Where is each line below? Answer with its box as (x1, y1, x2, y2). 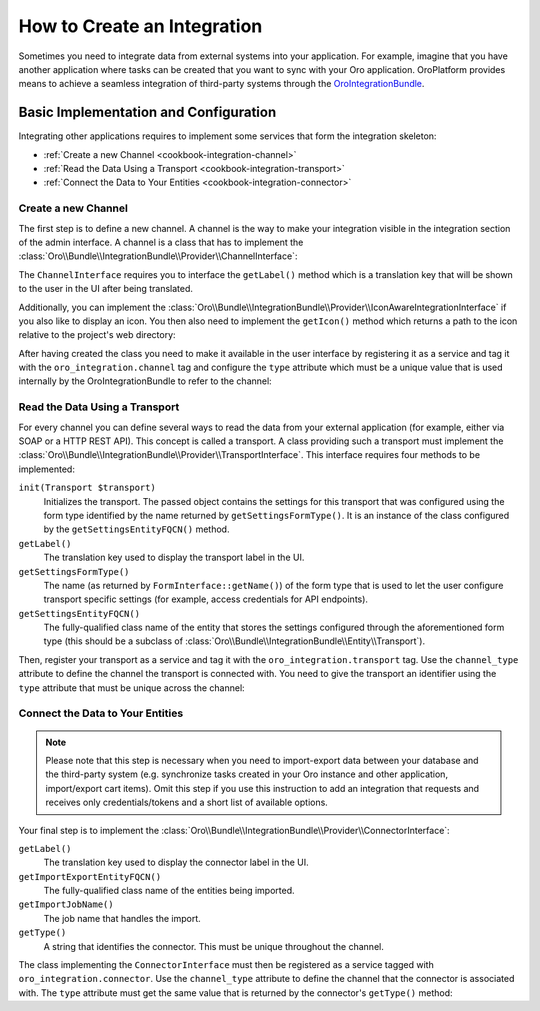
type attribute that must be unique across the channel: (18, 681, 245, 694)
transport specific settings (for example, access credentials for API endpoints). (43, 593, 369, 605)
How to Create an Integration (18, 15, 263, 37)
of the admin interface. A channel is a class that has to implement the (18, 236, 304, 248)
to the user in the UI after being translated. (18, 283, 194, 295)
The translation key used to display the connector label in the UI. (43, 856, 309, 869)
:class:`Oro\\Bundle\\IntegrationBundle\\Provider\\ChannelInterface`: (18, 250, 298, 262)
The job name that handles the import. (43, 912, 201, 924)
